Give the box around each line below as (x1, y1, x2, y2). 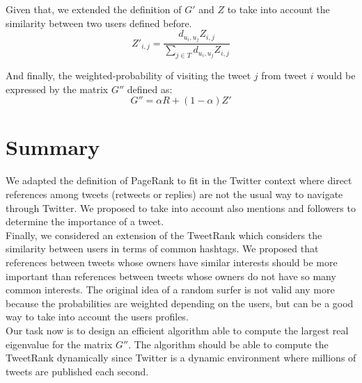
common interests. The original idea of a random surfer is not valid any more (6, 282, 335, 297)
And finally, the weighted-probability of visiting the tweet (6, 68, 251, 83)
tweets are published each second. (6, 364, 149, 378)
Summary (6, 133, 100, 161)
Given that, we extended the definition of (6, 2, 182, 16)
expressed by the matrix (6, 81, 109, 96)
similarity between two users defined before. (6, 15, 192, 30)
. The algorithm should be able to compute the (128, 336, 329, 351)
